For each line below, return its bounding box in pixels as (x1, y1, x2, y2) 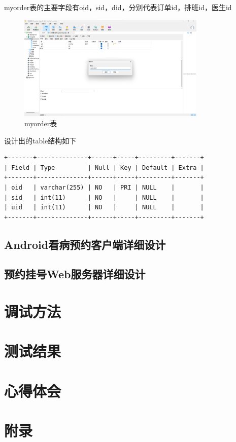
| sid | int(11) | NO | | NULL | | (4, 194, 204, 201)
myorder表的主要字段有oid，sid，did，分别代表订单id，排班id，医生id (4, 2, 232, 12)
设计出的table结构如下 (4, 135, 77, 145)
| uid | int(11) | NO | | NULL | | (4, 204, 204, 211)
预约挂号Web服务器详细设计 (4, 266, 146, 282)
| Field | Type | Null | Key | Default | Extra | (4, 164, 204, 171)
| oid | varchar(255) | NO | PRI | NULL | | (4, 183, 204, 191)
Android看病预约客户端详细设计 (4, 236, 166, 252)
